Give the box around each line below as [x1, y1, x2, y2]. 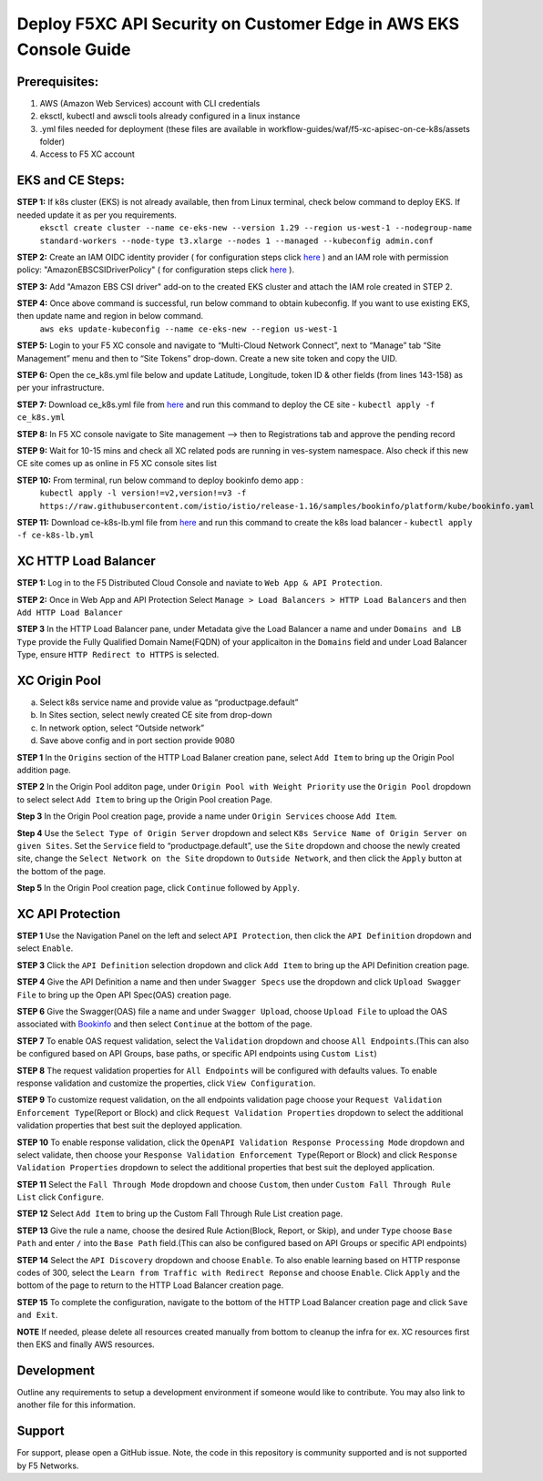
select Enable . [16, 943, 74, 954]
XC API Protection [16, 906, 121, 922]
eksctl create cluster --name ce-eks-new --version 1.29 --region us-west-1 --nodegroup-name [39, 223, 473, 233]
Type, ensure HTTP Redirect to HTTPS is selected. [16, 649, 220, 660]
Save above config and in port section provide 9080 [39, 735, 236, 746]
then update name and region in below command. [16, 311, 204, 322]
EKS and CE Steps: [16, 173, 125, 189]
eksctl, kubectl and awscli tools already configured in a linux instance [39, 110, 301, 122]
